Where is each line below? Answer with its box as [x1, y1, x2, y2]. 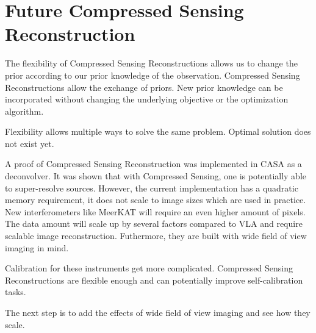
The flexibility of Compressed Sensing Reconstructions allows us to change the [5, 57, 298, 70]
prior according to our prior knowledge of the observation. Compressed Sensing [5, 68, 300, 81]
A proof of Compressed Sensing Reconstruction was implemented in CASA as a [5, 157, 302, 170]
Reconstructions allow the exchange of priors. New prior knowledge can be [5, 81, 283, 93]
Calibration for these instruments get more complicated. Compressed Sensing [5, 262, 293, 274]
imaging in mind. [5, 241, 69, 254]
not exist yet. [5, 137, 54, 149]
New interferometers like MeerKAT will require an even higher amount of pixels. [5, 205, 306, 218]
